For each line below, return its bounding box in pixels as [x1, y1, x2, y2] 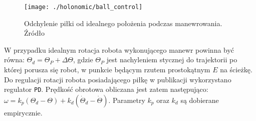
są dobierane [180, 94, 219, 105]
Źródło [24, 28, 45, 38]
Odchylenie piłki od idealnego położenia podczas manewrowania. [24, 18, 222, 28]
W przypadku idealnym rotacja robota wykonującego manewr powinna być [4, 44, 234, 55]
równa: [4, 54, 25, 65]
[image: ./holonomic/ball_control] [24, 4, 143, 11]
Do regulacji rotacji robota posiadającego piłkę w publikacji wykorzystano [4, 74, 231, 84]
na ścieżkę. [220, 64, 252, 75]
